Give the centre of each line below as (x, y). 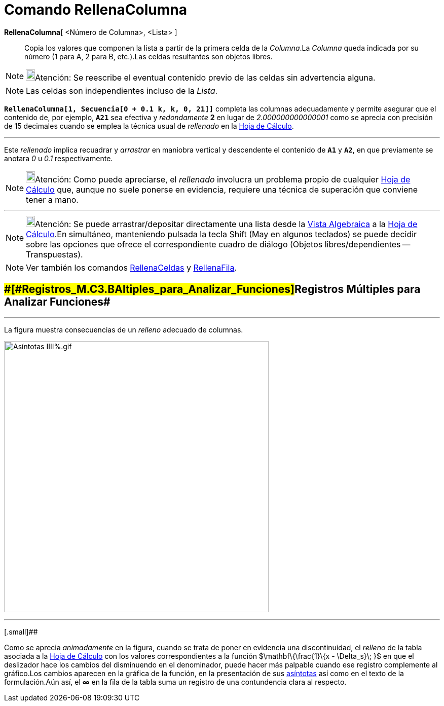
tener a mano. (52, 199)
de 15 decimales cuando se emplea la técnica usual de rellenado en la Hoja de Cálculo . (149, 126)
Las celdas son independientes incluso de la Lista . (122, 90)
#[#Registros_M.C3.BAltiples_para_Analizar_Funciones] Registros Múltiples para (212, 289)
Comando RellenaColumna (96, 10)
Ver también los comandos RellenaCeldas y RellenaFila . (132, 267)
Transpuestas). (54, 254)
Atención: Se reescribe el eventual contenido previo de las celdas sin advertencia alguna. (205, 77)
